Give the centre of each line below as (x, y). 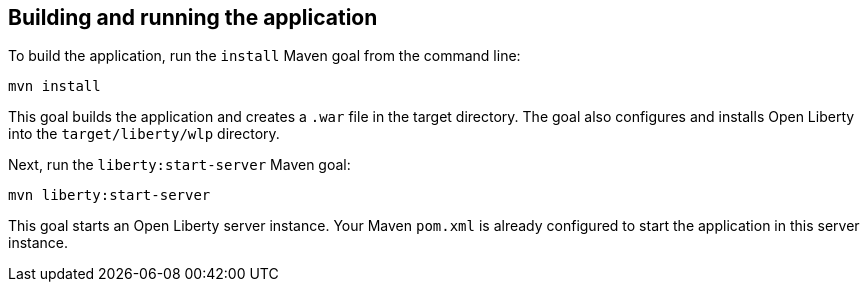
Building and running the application (193, 17)
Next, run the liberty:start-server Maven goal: (179, 165)
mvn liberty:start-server (109, 195)
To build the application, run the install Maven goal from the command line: (264, 56)
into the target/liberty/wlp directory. (144, 134)
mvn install (54, 86)
